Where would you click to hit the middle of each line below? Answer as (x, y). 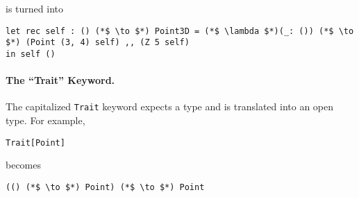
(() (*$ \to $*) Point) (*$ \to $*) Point (105, 187)
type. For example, (45, 120)
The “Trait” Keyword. (60, 80)
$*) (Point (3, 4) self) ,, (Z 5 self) (98, 43)
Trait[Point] (35, 143)
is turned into (34, 8)
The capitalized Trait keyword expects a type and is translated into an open (170, 106)
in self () (31, 54)
